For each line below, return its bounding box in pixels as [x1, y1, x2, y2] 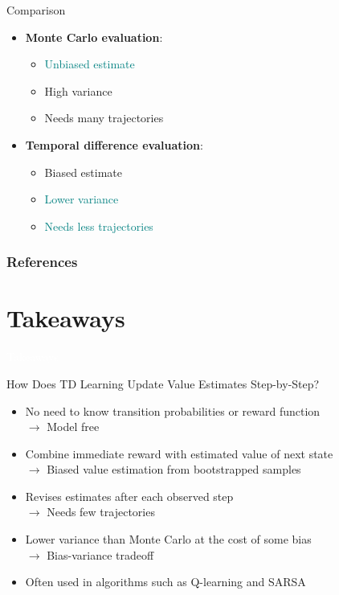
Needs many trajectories [44, 109, 164, 126]
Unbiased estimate [44, 55, 135, 72]
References [6, 252, 78, 272]
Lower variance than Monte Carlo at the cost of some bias [25, 531, 312, 548]
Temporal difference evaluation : [25, 136, 203, 153]
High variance [44, 82, 112, 99]
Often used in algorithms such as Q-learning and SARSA [25, 573, 306, 590]
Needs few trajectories [47, 503, 155, 520]
